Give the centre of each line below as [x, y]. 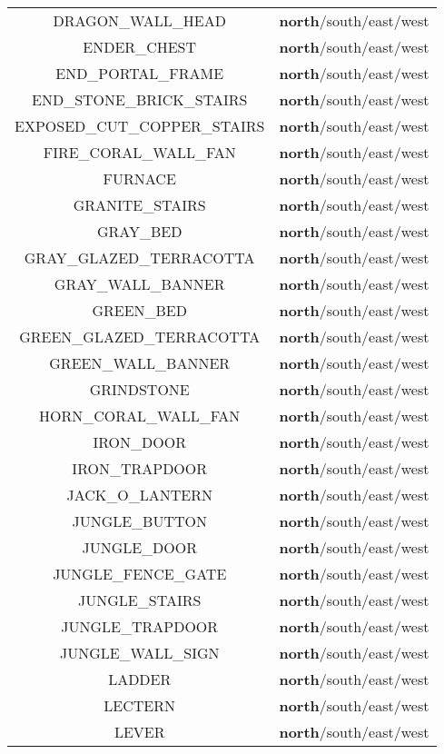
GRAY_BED [139, 231]
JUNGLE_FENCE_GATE [140, 574]
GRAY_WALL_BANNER [139, 284]
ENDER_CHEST [140, 47]
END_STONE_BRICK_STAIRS [140, 99]
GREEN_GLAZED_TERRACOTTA [140, 337]
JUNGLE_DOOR [139, 547]
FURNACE [139, 179]
